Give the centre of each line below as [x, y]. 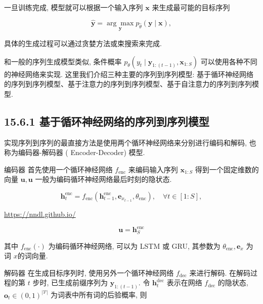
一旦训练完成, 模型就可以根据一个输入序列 [74, 7]
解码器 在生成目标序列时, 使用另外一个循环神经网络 [89, 272]
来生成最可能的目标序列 [191, 7]
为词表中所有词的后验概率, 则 [99, 295]
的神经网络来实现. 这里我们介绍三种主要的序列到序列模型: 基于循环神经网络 [129, 74]
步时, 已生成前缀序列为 [70, 282]
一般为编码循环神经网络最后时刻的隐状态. [103, 179]
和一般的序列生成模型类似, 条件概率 [63, 61]
